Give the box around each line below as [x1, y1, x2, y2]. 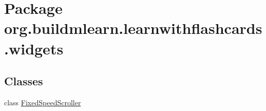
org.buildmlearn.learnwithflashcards [4, 17, 262, 39]
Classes [4, 73, 43, 89]
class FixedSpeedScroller [4, 97, 81, 107]
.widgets [4, 38, 64, 59]
